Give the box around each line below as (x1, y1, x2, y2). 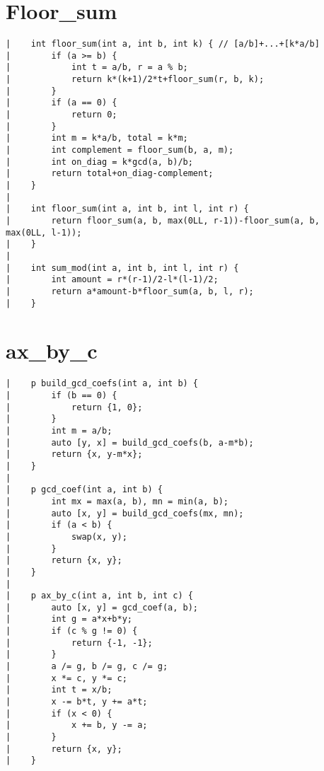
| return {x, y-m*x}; (6, 449, 143, 460)
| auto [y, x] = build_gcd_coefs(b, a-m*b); (6, 437, 254, 448)
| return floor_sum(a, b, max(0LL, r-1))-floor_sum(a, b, (6, 215, 320, 226)
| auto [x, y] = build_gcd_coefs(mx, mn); (6, 508, 244, 518)
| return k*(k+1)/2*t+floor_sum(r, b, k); (6, 74, 265, 85)
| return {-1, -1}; (6, 637, 153, 648)
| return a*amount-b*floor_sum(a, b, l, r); (6, 286, 254, 296)
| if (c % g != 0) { (6, 626, 138, 637)
